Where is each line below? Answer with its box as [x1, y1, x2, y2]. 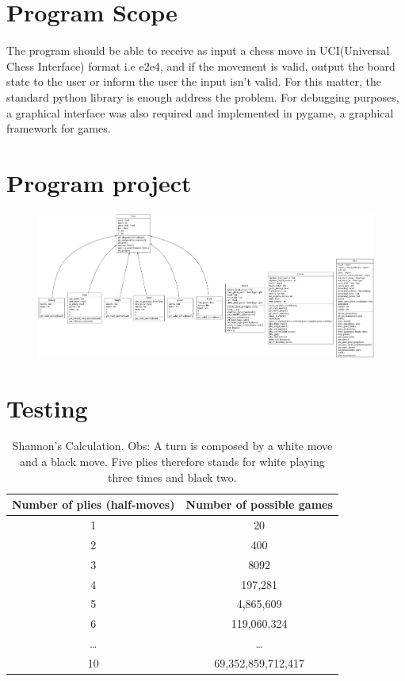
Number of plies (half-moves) [12, 496, 175, 513]
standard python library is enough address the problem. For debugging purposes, [6, 88, 399, 105]
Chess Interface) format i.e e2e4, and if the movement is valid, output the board [6, 57, 395, 74]
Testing [6, 391, 88, 424]
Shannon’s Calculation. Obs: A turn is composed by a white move [12, 437, 333, 454]
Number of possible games [185, 496, 333, 513]
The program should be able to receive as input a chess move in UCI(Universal [6, 42, 390, 59]
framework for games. [6, 120, 111, 137]
